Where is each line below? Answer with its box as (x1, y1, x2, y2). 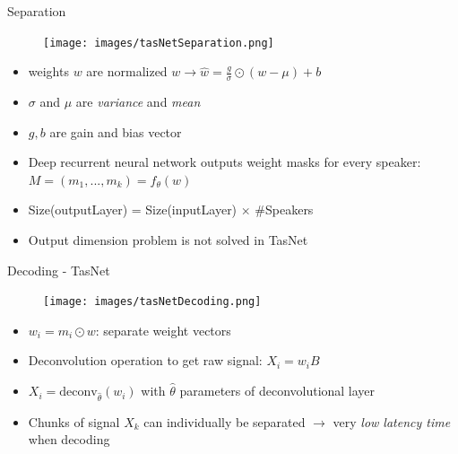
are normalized (86, 62, 168, 81)
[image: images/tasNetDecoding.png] (43, 295, 262, 309)
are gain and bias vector (49, 122, 182, 141)
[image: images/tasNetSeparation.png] (43, 36, 274, 49)
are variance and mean (75, 92, 201, 111)
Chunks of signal (28, 412, 120, 431)
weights (28, 62, 69, 81)
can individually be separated (143, 412, 306, 431)
